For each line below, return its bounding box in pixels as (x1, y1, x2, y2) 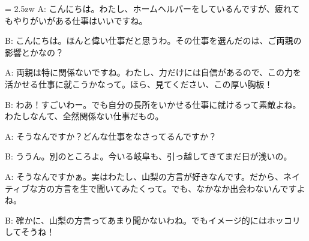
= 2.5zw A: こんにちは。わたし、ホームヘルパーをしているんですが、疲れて (5, 2, 300, 14)
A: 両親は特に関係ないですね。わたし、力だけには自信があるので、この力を (5, 66, 302, 79)
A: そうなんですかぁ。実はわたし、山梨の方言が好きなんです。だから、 (5, 170, 283, 182)
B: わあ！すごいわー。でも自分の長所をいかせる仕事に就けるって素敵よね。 (5, 98, 301, 110)
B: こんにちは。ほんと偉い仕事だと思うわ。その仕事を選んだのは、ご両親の (5, 34, 302, 47)
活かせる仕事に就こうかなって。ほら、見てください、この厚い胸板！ (5, 77, 273, 90)
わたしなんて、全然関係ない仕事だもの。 (5, 110, 164, 122)
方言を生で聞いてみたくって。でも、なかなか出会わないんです (55, 182, 297, 194)
